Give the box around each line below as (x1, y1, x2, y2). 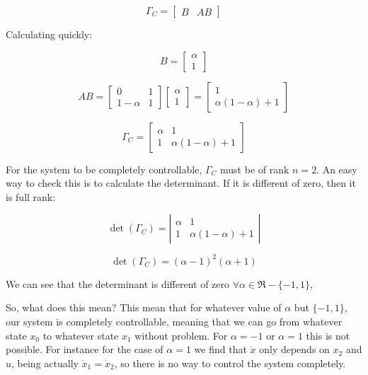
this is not (306, 328, 350, 342)
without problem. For (134, 328, 228, 342)
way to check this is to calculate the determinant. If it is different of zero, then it (6, 175, 356, 190)
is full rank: (6, 189, 56, 204)
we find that (194, 342, 247, 357)
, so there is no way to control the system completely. (114, 355, 346, 370)
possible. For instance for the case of (6, 342, 163, 357)
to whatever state (42, 328, 119, 342)
